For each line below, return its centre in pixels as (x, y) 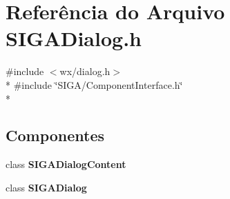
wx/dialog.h (85, 71)
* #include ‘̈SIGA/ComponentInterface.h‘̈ (94, 84)
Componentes (55, 135)
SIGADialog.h (74, 38)
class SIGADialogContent (66, 164)
